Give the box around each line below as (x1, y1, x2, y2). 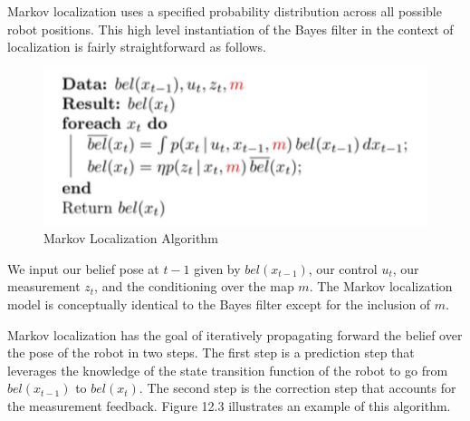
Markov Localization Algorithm (43, 229, 218, 248)
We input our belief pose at (7, 259, 159, 278)
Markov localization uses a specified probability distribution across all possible (7, 2, 442, 20)
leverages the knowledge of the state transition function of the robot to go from (7, 360, 448, 379)
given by (194, 259, 241, 278)
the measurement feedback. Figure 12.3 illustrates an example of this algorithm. (7, 396, 451, 415)
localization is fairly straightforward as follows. (7, 37, 266, 56)
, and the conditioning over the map (94, 277, 294, 296)
